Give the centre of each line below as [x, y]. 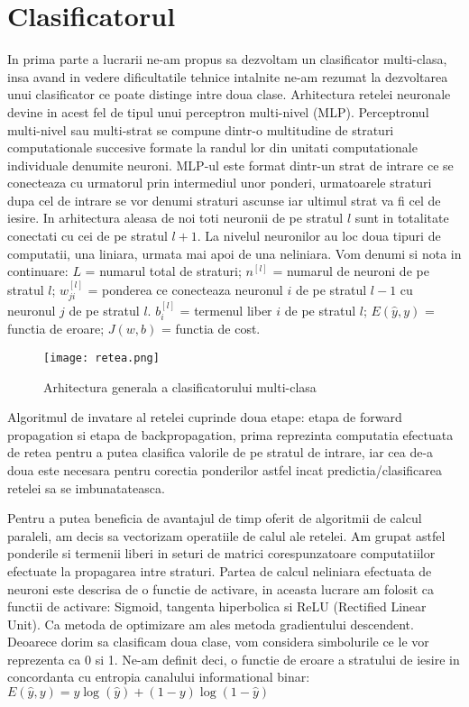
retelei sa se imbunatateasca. [86, 487]
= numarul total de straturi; [163, 271]
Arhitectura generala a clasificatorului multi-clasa [180, 386]
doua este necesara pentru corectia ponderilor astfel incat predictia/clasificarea [225, 469]
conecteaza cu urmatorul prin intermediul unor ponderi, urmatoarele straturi [220, 183]
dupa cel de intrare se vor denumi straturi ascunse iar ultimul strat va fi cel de [224, 200]
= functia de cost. [211, 329]
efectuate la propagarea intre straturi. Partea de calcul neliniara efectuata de [220, 570]
